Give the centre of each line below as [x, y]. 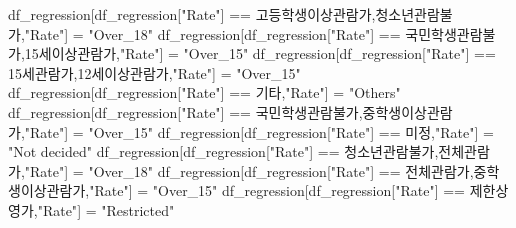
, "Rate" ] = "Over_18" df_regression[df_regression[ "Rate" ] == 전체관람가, [247, 170]
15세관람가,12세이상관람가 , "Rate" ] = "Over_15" [154, 72]
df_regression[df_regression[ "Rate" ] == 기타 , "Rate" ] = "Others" [204, 92]
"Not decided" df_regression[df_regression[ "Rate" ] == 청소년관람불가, [223, 151]
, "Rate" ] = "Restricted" [104, 209]
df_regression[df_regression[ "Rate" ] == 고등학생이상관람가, [192, 14]
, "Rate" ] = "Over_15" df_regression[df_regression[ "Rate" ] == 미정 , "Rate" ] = [257, 131]
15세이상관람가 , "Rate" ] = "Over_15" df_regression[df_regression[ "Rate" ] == [260, 53]
